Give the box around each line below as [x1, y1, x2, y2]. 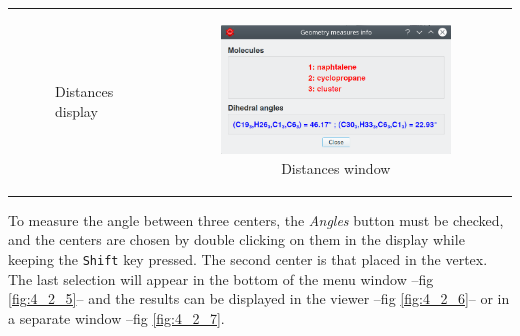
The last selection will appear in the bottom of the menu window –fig [8, 268, 434, 289]
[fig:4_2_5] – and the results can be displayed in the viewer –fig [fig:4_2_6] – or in [8, 288, 510, 309]
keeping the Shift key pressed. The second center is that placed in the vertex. [8, 249, 488, 269]
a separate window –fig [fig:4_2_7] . [8, 307, 225, 328]
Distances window [281, 157, 391, 178]
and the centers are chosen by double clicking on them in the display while [8, 229, 465, 250]
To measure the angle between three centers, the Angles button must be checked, [8, 209, 504, 230]
